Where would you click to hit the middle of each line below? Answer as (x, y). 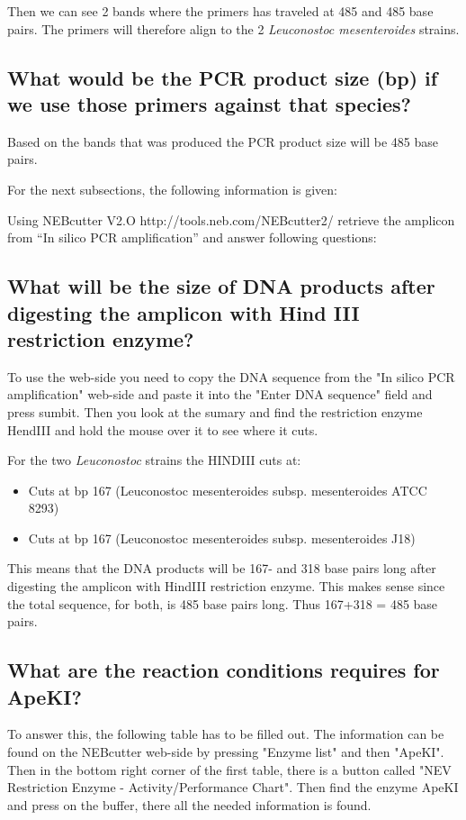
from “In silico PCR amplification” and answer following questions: (192, 237)
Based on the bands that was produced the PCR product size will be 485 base (223, 141)
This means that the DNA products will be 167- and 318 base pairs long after (222, 568)
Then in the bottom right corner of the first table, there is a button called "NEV (229, 769)
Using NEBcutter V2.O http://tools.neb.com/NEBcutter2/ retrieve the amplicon (231, 219)
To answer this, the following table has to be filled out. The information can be (226, 734)
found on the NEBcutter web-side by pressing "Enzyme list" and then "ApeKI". (226, 752)
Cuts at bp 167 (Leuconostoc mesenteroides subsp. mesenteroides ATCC (228, 490)
